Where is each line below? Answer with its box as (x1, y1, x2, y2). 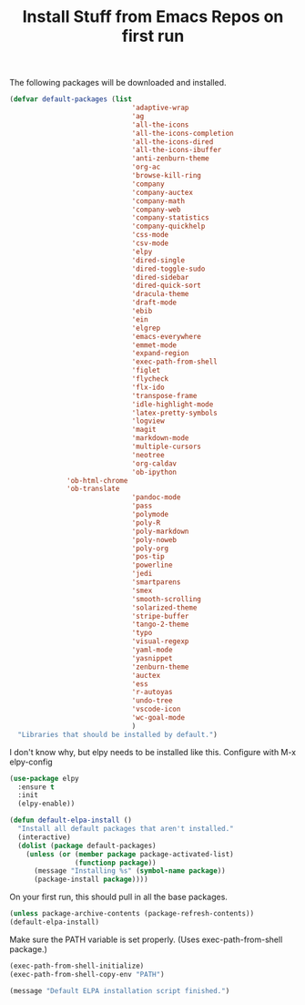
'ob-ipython (131, 467, 178, 477)
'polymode (131, 510, 169, 519)
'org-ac (131, 162, 161, 172)
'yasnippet (131, 653, 173, 662)
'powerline (131, 560, 173, 570)
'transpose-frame (131, 391, 198, 400)
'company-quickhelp (131, 221, 206, 231)
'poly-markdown (131, 527, 189, 536)
